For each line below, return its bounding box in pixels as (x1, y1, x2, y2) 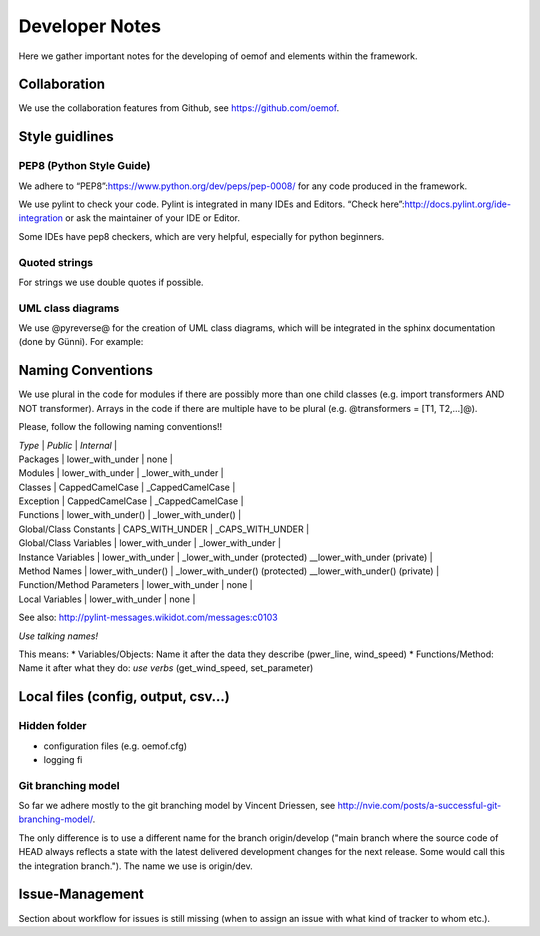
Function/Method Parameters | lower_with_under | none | (18, 579, 254, 591)
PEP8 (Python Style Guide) (18, 159, 151, 173)
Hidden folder (18, 719, 87, 733)
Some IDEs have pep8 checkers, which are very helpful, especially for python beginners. (18, 230, 385, 242)
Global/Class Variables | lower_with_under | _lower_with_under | (18, 537, 282, 549)
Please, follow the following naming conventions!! (18, 421, 223, 433)
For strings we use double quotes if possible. (18, 276, 204, 288)
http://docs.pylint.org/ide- (404, 198, 512, 210)
